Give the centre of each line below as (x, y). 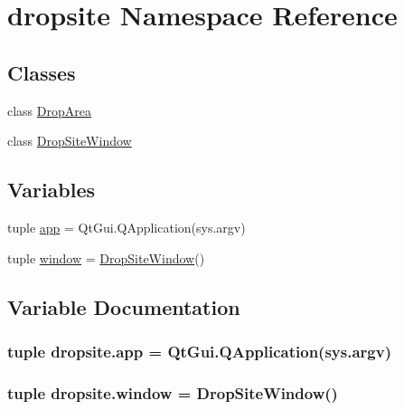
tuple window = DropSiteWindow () (106, 257)
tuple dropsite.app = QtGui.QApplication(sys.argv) (199, 351)
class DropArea (49, 110)
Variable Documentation (124, 306)
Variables (52, 190)
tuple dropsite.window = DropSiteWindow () (173, 392)
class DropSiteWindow (70, 141)
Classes (42, 72)
